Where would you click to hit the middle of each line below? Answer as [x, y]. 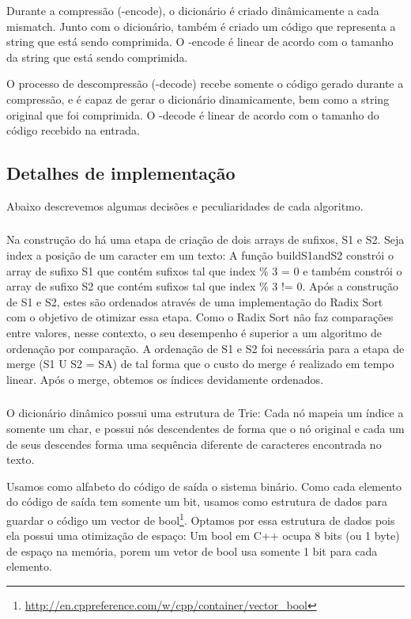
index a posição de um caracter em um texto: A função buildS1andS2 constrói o [200, 255]
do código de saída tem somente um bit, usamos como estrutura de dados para [197, 501]
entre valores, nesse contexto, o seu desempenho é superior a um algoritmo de [194, 333]
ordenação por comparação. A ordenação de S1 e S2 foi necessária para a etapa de [205, 348]
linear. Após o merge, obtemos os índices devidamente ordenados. [165, 379]
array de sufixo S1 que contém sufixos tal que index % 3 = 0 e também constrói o [204, 270]
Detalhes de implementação [121, 173]
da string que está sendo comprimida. [97, 57]
